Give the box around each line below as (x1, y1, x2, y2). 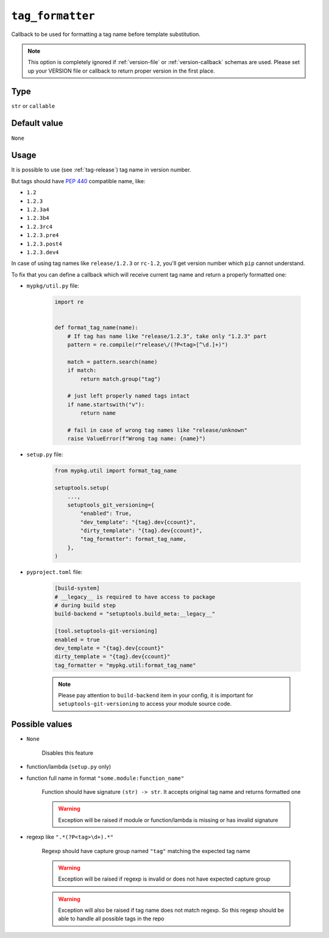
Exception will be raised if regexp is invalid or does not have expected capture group (58, 875, 271, 882)
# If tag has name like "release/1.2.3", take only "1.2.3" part (67, 333, 267, 340)
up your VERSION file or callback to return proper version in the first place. (27, 67, 216, 75)
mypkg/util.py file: (26, 282, 79, 289)
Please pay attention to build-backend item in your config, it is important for (58, 692, 253, 699)
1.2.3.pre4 (26, 232, 59, 239)
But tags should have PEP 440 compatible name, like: (11, 177, 146, 184)
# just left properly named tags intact (67, 393, 190, 399)
